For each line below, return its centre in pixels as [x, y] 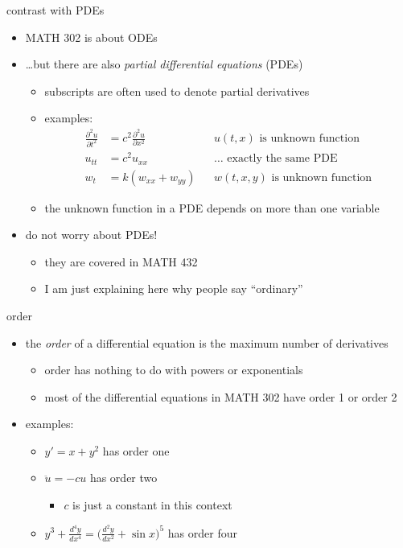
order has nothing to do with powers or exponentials [174, 370]
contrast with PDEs [56, 10]
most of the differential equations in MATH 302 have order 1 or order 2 [221, 396]
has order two [123, 478]
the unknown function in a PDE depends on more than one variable [212, 207]
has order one [136, 450]
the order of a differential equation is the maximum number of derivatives [207, 342]
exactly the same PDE [282, 159]
